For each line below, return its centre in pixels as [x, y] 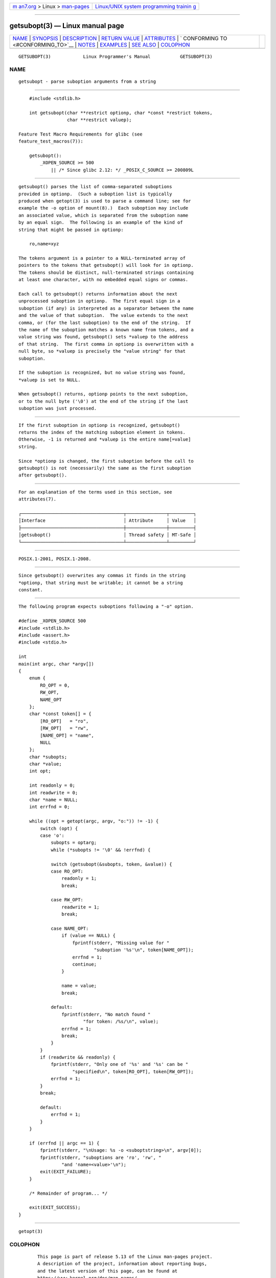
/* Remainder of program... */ [68, 1193]
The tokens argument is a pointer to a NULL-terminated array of [102, 258]
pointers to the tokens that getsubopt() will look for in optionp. [106, 265]
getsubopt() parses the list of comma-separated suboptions [95, 187]
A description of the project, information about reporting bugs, [122, 1264]
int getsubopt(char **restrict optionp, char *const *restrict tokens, [121, 113]
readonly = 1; [79, 878]
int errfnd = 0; [49, 807]
